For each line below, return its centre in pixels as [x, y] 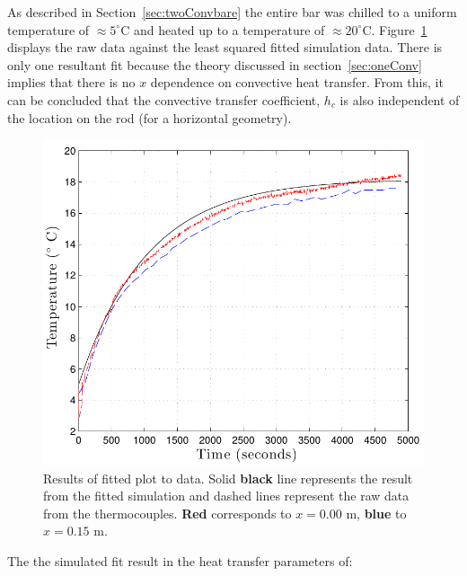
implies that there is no [71, 82]
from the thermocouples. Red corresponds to [167, 513]
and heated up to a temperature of [229, 29]
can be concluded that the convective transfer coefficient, [164, 99]
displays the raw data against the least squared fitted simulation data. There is [225, 47]
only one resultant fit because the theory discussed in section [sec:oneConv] [215, 64]
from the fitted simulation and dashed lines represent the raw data [226, 496]
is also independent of [400, 99]
